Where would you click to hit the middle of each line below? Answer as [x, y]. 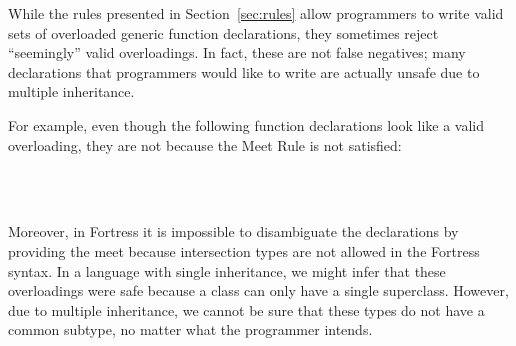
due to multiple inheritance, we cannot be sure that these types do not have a [246, 309]
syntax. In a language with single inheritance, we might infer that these [227, 270]
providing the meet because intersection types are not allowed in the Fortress [244, 251]
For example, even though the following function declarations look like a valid [246, 124]
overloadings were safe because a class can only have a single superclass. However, [258, 290]
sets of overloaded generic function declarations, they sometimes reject [223, 32]
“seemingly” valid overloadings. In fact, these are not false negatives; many [237, 52]
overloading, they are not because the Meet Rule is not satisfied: [205, 144]
